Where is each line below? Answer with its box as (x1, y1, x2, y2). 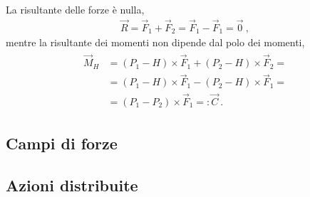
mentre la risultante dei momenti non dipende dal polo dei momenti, (6, 35, 305, 50)
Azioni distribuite (6, 174, 138, 196)
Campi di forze (6, 132, 118, 154)
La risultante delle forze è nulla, (6, 2, 145, 16)
